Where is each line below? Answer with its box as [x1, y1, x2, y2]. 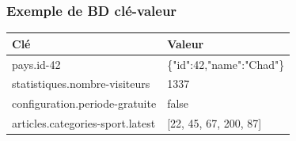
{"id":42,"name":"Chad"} [167, 55, 285, 72]
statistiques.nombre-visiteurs [12, 75, 150, 92]
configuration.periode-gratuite [12, 95, 157, 112]
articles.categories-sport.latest [12, 115, 156, 131]
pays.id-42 [12, 55, 61, 72]
